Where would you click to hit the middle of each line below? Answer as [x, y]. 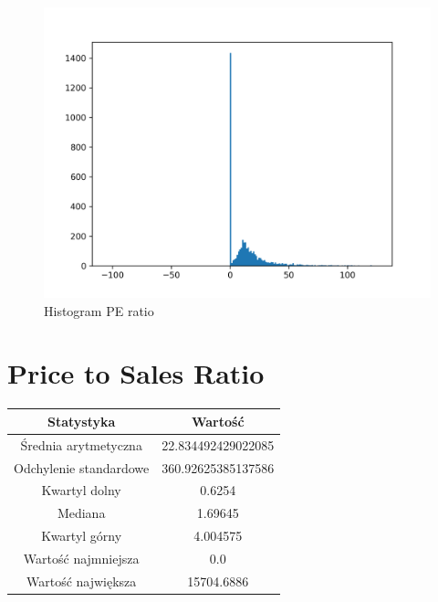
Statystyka [81, 421]
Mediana [81, 513]
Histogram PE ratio [99, 310]
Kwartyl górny [82, 536]
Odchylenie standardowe [82, 467]
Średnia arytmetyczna [81, 444]
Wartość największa [81, 581]
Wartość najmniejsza [81, 558]
